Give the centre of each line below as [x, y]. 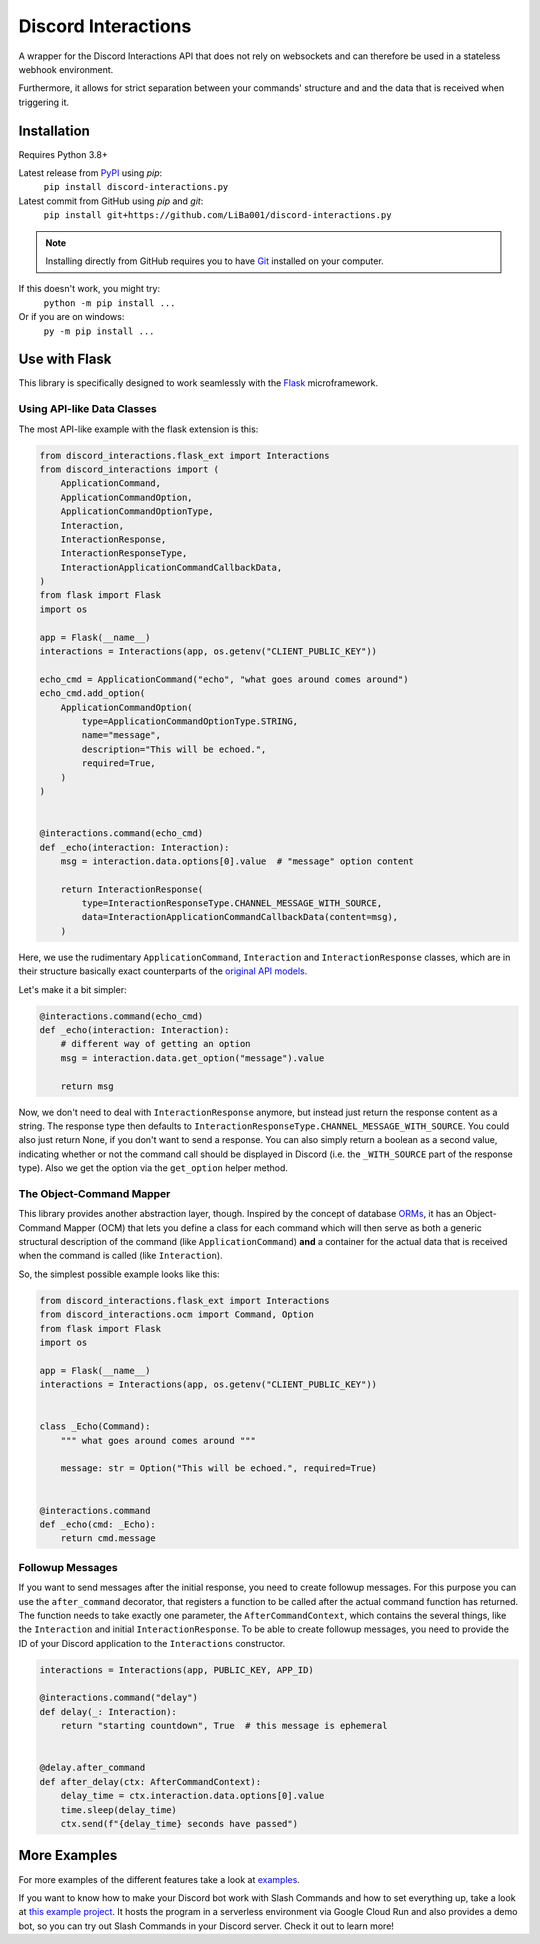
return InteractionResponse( [132, 889]
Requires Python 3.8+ [63, 154]
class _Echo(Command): [95, 1426]
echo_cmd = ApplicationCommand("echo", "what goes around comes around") [224, 679]
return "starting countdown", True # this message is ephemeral [224, 1726]
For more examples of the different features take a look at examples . [159, 1879]
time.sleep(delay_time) [118, 1809]
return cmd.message [108, 1538]
